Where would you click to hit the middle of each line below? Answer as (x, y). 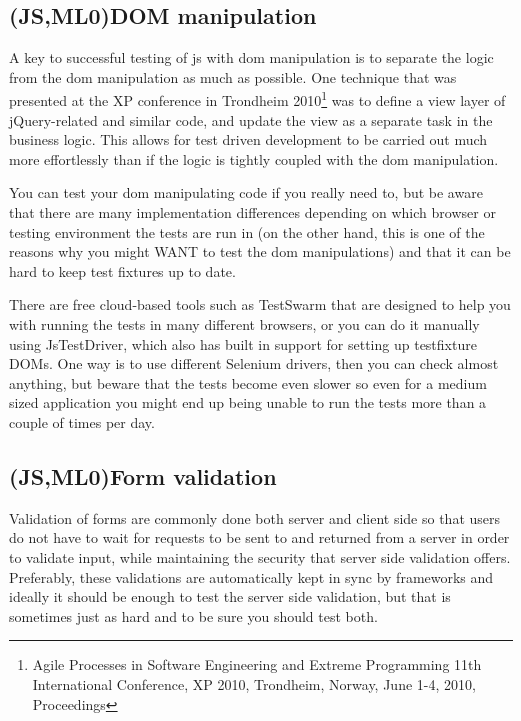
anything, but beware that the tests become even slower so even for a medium (248, 382)
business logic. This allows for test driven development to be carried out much (248, 139)
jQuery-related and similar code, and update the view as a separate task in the (251, 119)
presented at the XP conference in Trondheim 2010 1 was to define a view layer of (257, 99)
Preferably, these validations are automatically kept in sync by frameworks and (251, 576)
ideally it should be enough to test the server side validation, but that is (230, 596)
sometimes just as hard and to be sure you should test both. (193, 615)
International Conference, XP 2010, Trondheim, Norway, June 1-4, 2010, (254, 683)
